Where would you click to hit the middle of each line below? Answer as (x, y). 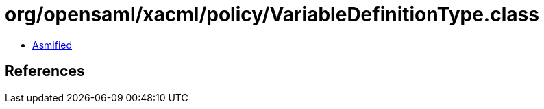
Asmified (52, 45)
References (45, 71)
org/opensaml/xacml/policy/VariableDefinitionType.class (272, 14)
